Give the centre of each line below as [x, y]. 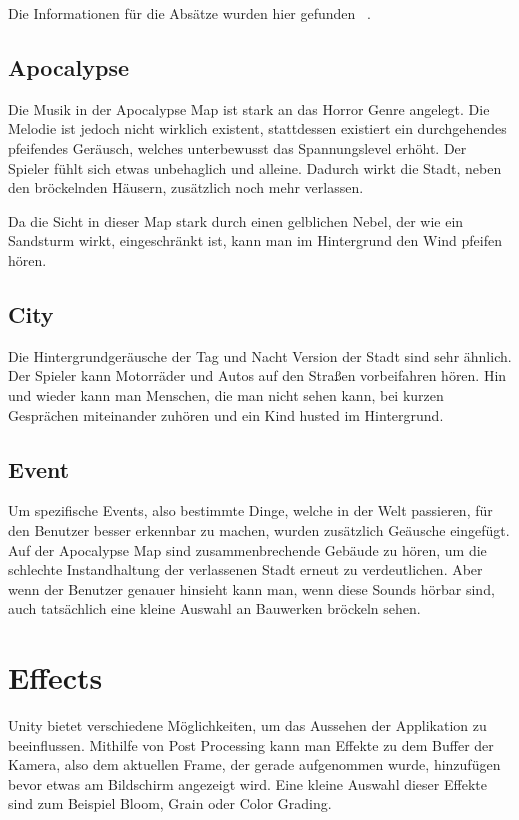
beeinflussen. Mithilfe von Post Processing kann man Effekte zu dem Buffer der [251, 744]
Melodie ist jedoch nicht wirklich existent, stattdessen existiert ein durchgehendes [257, 128]
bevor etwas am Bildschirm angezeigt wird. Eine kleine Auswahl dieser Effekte [247, 783]
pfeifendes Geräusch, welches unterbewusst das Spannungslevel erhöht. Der [237, 147]
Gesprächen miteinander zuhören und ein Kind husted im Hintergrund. [226, 414]
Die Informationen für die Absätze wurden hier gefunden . [189, 13]
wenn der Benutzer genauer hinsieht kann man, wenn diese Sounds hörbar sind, [251, 588]
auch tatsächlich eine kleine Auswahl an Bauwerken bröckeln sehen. [214, 608]
